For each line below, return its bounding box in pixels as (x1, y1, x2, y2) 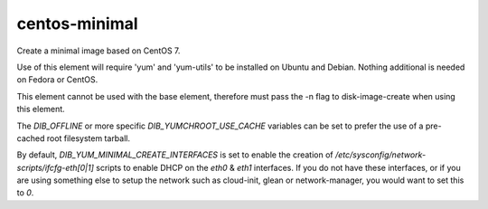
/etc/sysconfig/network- (334, 149, 427, 160)
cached (16, 132, 45, 144)
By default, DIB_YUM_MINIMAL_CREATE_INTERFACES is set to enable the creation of (16, 149, 333, 160)
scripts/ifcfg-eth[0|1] (16, 162, 95, 173)
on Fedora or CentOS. (16, 74, 99, 85)
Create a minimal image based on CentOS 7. (16, 45, 181, 56)
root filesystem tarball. (46, 132, 131, 144)
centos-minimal (16, 14, 139, 33)
